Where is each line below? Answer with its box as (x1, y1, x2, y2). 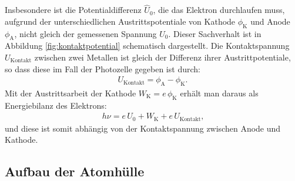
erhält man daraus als (180, 87, 259, 99)
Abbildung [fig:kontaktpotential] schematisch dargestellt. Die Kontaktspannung (5, 39, 290, 52)
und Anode (250, 15, 290, 27)
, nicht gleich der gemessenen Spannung (14, 27, 157, 39)
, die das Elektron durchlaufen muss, (153, 4, 285, 16)
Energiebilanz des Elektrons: (5, 99, 107, 111)
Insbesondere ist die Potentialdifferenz (5, 4, 142, 16)
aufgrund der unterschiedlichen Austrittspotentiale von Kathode (5, 15, 236, 27)
